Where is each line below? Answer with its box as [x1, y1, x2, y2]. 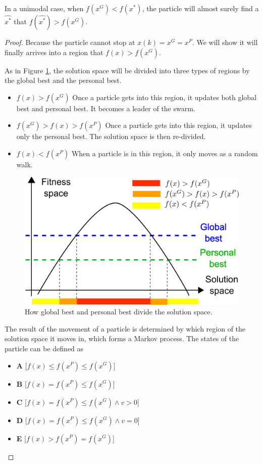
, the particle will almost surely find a [142, 3, 259, 13]
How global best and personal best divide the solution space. [25, 306, 213, 317]
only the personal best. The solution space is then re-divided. [16, 131, 206, 142]
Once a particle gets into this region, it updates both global [72, 91, 257, 102]
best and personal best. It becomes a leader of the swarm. [16, 103, 195, 113]
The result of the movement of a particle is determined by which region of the [5, 323, 246, 334]
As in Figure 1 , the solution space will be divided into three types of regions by [5, 65, 250, 75]
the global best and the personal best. [5, 75, 122, 85]
